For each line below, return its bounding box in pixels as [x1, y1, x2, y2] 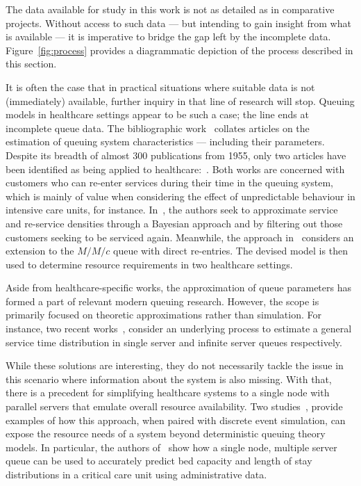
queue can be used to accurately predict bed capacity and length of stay [6, 453, 312, 468]
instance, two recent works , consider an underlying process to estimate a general [6, 321, 352, 336]
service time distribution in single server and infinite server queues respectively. [6, 334, 342, 349]
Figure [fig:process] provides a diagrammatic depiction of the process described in [6, 42, 353, 57]
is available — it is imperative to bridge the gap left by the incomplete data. [6, 29, 331, 44]
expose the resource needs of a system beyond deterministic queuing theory [6, 426, 326, 441]
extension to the [6, 243, 74, 258]
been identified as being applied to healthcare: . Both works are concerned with [6, 161, 345, 176]
